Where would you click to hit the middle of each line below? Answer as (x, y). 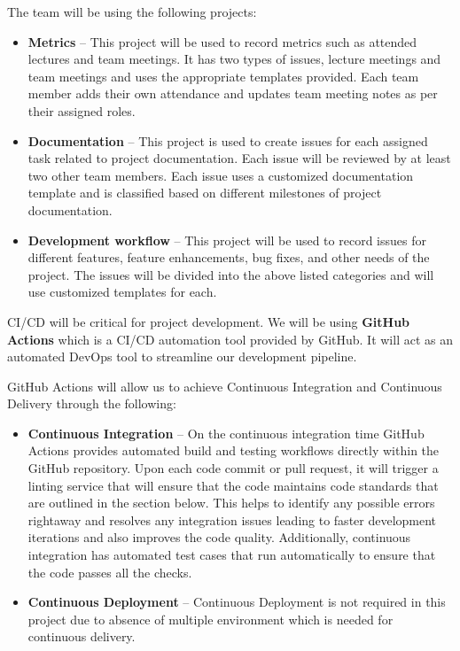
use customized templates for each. (122, 292)
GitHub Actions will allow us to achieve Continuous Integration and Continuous (225, 386)
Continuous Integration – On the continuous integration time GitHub (226, 433)
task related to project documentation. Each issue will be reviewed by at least (239, 158)
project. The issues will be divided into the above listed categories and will (231, 274)
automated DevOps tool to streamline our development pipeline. (182, 356)
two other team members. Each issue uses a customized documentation (221, 175)
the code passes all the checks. (110, 572)
